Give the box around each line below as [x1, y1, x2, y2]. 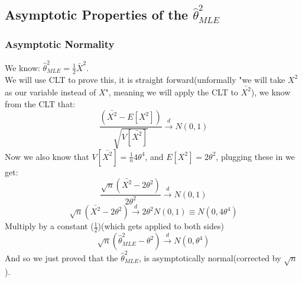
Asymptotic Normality [5, 36, 115, 51]
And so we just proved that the [5, 251, 118, 264]
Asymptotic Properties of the [5, 5, 189, 24]
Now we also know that [5, 150, 89, 162]
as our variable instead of [5, 85, 96, 98]
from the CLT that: [5, 97, 76, 110]
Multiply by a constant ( [5, 220, 94, 232]
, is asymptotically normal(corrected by [138, 251, 281, 264]
